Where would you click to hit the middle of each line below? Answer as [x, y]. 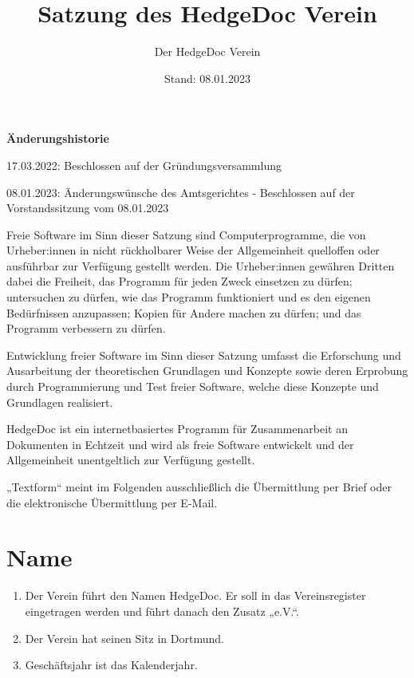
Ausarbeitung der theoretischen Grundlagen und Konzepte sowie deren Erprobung [207, 371]
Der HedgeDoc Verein [207, 51]
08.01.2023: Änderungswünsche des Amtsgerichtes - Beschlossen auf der [181, 192]
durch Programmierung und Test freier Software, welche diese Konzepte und [193, 386]
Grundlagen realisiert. [60, 402]
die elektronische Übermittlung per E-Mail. [112, 502]
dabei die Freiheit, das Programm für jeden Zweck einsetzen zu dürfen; [179, 281]
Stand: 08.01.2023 [207, 78]
